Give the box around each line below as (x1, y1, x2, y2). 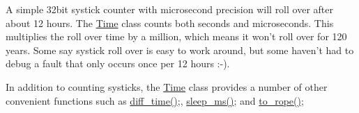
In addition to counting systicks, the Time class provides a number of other (6, 79, 328, 94)
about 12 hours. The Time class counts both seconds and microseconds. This (6, 15, 334, 30)
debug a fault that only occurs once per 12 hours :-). (6, 56, 230, 71)
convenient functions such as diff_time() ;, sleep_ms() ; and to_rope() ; (6, 93, 304, 107)
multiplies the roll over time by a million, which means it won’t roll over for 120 (6, 29, 347, 44)
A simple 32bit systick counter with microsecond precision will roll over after (6, 2, 333, 16)
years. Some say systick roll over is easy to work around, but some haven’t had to (6, 42, 354, 57)
